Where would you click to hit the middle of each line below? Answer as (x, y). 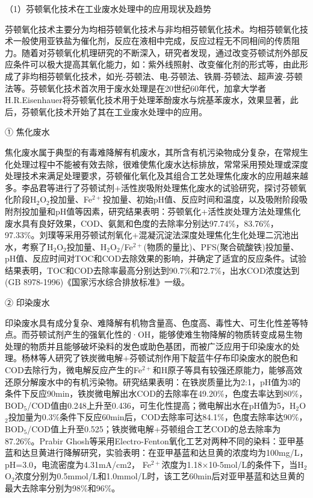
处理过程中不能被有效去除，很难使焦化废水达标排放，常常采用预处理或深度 (160, 164)
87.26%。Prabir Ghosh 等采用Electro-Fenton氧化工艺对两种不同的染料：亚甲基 (154, 440)
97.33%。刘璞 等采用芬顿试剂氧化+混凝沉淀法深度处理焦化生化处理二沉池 (148, 235)
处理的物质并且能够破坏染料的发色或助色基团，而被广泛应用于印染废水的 (148, 346)
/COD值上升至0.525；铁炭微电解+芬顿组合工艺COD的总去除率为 (154, 429)
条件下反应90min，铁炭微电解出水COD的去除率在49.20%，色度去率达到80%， (156, 393)
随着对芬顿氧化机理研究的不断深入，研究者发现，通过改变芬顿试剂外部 (160, 52)
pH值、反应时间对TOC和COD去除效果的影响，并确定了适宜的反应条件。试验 (156, 258)
